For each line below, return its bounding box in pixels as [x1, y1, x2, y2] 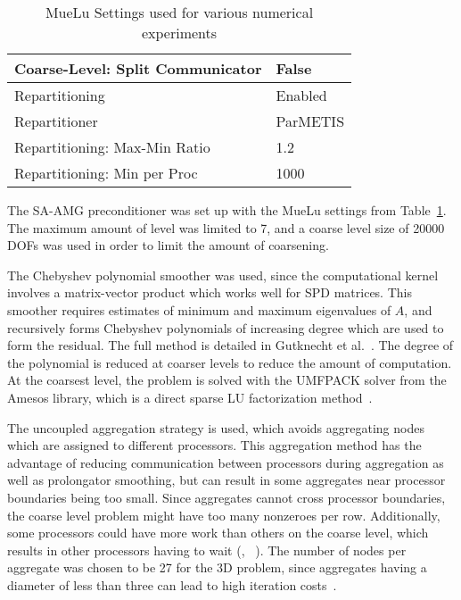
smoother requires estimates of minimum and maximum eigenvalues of [7, 300, 391, 319]
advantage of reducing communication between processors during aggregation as [7, 453, 444, 471]
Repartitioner [14, 111, 98, 131]
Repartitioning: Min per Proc [14, 162, 198, 183]
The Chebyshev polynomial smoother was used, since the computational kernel [7, 265, 439, 284]
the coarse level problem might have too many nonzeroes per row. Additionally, [7, 505, 440, 524]
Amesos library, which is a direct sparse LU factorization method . [7, 387, 373, 406]
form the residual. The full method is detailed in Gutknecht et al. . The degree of [7, 336, 454, 354]
